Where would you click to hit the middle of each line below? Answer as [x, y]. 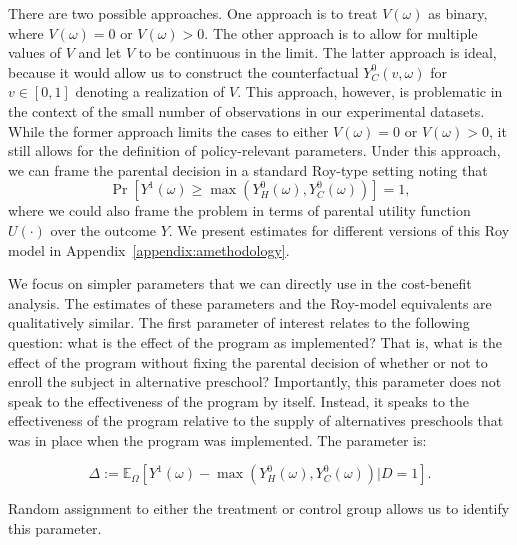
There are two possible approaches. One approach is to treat [193, 13]
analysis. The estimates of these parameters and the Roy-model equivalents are [250, 302]
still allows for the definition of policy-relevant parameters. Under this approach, [254, 150]
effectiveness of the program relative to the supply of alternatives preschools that [256, 420]
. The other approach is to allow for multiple [341, 32]
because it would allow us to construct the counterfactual [183, 71]
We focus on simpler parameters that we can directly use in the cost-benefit [240, 283]
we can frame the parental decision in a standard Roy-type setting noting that [248, 169]
